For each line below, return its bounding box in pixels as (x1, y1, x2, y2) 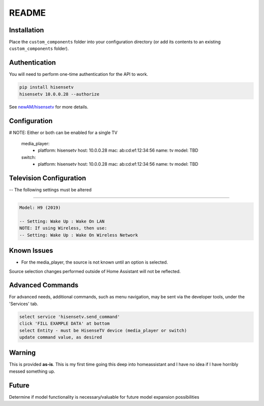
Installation (9, 26, 44, 34)
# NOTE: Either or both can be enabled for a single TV (9, 130, 118, 135)
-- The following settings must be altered (9, 187, 92, 193)
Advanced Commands (9, 281, 79, 290)
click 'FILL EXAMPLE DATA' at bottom (19, 321, 110, 326)
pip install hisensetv (19, 85, 74, 90)
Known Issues (9, 247, 53, 255)
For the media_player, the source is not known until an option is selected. (21, 259, 168, 265)
